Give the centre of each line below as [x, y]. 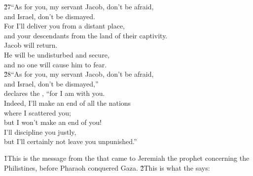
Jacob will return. [31, 45]
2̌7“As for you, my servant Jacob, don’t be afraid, [79, 6]
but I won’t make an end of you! [53, 122]
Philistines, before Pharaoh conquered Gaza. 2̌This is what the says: [107, 167]
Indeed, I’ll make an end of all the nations [68, 103]
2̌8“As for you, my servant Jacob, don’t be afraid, [79, 74]
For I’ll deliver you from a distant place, [65, 26]
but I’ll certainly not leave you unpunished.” [71, 141]
